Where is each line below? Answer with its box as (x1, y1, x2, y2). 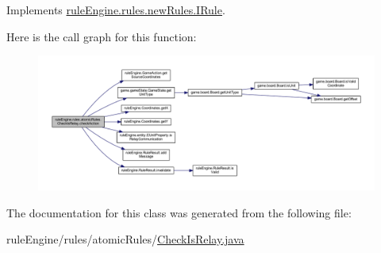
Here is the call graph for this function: (6, 28, 197, 44)
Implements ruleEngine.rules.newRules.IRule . (6, 2, 225, 17)
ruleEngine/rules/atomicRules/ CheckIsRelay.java (6, 231, 244, 247)
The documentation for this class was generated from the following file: (6, 204, 352, 220)
